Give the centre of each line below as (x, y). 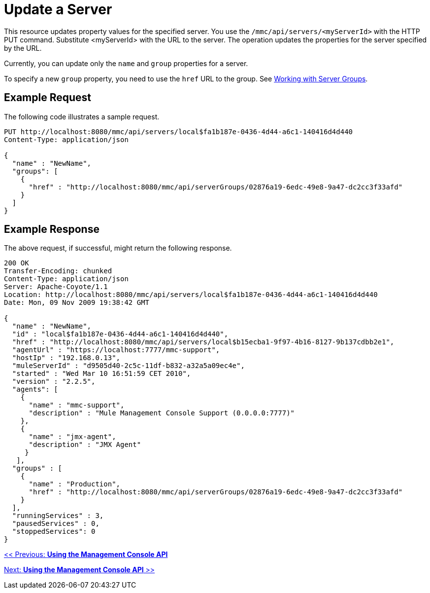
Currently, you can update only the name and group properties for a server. (126, 63)
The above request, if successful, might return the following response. (118, 248)
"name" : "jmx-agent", (72, 437)
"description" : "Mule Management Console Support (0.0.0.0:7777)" (162, 413)
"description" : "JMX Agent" (85, 445)
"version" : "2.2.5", (54, 382)
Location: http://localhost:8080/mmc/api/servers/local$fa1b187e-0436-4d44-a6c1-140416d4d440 (191, 295)
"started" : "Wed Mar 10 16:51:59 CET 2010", (101, 374)
